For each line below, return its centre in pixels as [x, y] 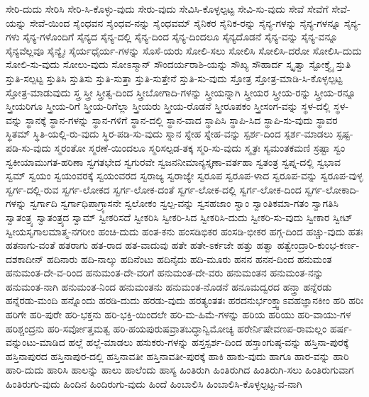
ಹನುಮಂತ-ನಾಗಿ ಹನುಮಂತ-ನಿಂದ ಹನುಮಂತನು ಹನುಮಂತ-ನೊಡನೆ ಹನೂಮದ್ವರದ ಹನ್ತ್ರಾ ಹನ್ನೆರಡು [169, 286]
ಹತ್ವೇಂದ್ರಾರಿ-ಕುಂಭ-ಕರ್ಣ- [318, 245]
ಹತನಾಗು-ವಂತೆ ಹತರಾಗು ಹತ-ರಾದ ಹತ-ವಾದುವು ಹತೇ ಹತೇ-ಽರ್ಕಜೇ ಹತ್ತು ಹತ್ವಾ [140, 245]
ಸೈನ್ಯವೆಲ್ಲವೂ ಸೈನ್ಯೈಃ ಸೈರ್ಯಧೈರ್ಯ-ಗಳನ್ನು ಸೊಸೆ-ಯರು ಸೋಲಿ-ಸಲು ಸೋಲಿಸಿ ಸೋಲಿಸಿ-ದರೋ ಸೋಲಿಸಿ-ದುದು [184, 50]
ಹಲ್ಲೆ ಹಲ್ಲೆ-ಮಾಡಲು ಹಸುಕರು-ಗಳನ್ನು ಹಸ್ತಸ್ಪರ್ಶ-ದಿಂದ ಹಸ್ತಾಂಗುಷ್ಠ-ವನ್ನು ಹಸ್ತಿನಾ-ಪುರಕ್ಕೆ [209, 342]
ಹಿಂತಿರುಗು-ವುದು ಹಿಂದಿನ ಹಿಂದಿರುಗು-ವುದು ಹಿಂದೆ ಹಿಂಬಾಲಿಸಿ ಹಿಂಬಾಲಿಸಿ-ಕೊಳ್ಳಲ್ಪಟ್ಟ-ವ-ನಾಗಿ [154, 384]
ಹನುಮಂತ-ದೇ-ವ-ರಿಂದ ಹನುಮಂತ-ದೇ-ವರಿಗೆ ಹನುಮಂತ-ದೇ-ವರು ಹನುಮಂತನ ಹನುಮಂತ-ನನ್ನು [165, 273]
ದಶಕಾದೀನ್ [25, 258]
